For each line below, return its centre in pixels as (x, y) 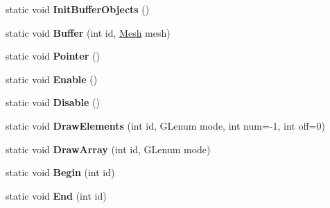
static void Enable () (52, 79)
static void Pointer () (53, 56)
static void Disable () (53, 102)
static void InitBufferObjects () (78, 9)
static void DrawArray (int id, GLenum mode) (108, 149)
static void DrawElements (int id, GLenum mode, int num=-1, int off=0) (165, 125)
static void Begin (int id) (60, 172)
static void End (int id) (56, 195)
